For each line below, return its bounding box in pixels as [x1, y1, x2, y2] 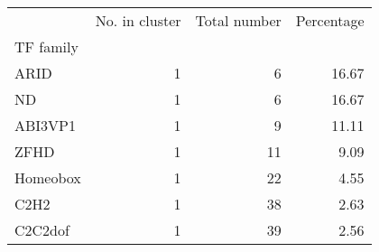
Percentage [295, 10, 365, 31]
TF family [14, 36, 79, 57]
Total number [195, 10, 282, 31]
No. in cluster [95, 10, 181, 31]
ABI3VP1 [14, 115, 77, 135]
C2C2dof [14, 219, 69, 240]
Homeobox [14, 167, 81, 188]
